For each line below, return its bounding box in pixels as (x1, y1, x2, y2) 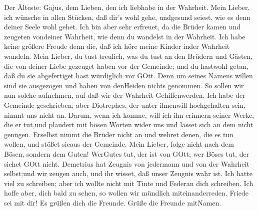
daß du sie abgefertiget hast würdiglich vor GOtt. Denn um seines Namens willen (4, 70, 253, 81)
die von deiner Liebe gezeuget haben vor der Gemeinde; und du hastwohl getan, (4, 60, 248, 71)
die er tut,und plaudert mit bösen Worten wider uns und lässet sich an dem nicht (4, 119, 253, 130)
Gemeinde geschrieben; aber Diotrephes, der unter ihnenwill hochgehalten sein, (4, 99, 245, 110)
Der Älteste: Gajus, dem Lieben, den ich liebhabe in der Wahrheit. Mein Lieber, (4, 2, 250, 12)
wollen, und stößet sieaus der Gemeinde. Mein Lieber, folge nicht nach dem (4, 139, 234, 149)
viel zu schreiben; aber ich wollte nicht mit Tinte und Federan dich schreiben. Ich (4, 178, 253, 188)
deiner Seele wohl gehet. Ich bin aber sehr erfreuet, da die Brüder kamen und (4, 21, 241, 32)
